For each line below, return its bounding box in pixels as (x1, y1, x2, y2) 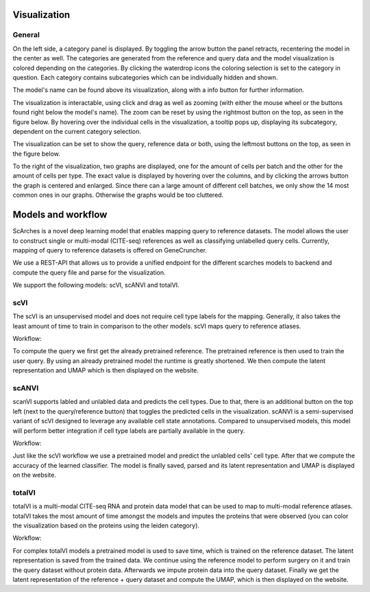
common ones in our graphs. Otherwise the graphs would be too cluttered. (12, 191, 224, 199)
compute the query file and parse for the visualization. (12, 268, 166, 276)
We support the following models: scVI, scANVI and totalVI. (12, 281, 180, 289)
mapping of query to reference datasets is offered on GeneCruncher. (12, 246, 207, 254)
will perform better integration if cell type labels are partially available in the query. (12, 426, 245, 435)
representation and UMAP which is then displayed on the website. (12, 366, 199, 375)
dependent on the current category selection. (12, 127, 142, 135)
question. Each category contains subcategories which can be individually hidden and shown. (12, 73, 278, 82)
